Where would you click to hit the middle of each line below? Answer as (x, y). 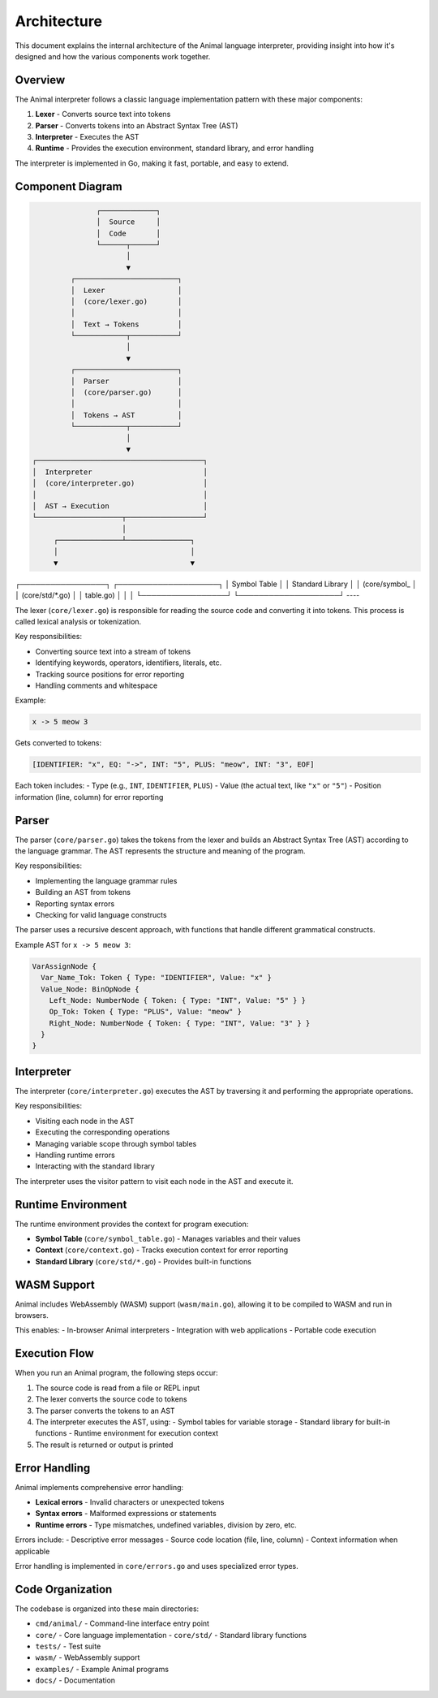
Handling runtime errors (75, 1155)
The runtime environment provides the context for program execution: (132, 1224)
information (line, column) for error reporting (89, 797)
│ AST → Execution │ (120, 506)
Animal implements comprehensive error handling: (99, 1487)
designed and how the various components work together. (113, 56)
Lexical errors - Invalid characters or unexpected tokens (130, 1502)
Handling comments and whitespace (97, 685)
